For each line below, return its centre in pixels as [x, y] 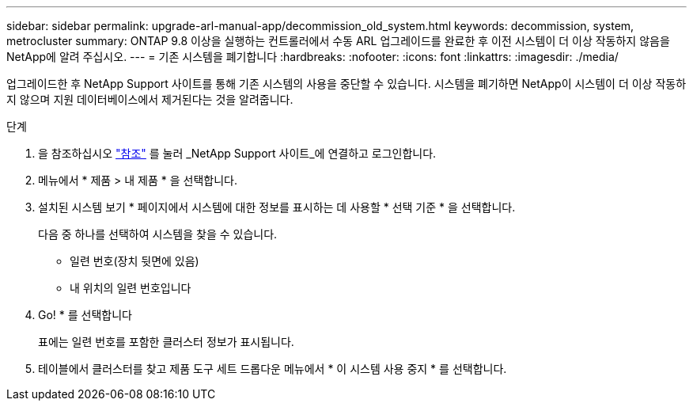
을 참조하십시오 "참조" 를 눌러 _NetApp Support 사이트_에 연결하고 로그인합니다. [237, 153]
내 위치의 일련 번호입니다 [131, 288]
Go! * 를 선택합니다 [85, 315]
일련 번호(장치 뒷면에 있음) [134, 261]
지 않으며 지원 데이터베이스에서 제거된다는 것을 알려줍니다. [150, 99]
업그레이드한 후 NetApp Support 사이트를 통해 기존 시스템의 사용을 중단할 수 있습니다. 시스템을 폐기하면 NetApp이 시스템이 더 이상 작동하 [346, 84]
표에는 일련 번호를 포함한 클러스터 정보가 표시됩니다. [166, 342]
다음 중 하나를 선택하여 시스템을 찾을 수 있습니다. [158, 234]
